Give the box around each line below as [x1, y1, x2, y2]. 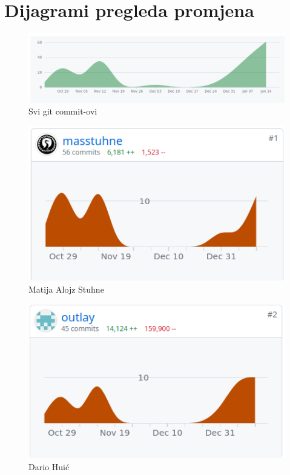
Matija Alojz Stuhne [28, 282, 104, 295]
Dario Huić [28, 460, 70, 473]
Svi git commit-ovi [28, 105, 97, 118]
